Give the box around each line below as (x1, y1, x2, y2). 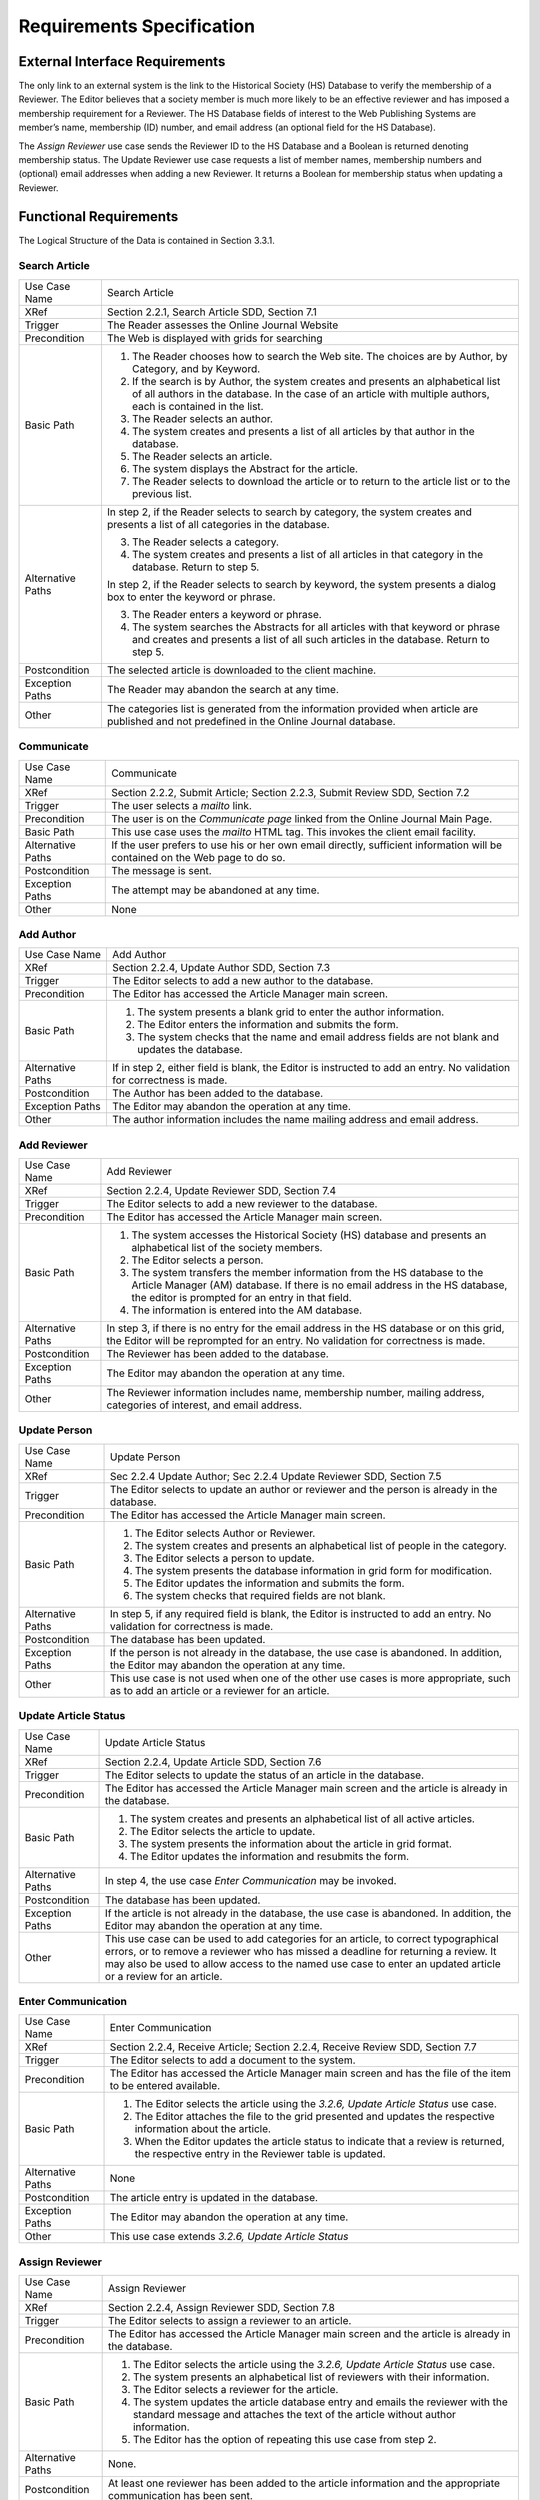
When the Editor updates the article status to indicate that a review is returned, (134, 2135, 505, 2149)
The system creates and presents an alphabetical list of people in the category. (134, 1538, 507, 1552)
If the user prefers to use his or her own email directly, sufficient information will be (111, 838, 502, 852)
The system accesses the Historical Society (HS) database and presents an (131, 1228, 487, 1242)
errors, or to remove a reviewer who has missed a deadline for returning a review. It (105, 1944, 497, 1958)
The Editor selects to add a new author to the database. (111, 974, 374, 988)
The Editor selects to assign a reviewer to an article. (107, 2314, 352, 2328)
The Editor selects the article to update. (130, 1824, 316, 1838)
